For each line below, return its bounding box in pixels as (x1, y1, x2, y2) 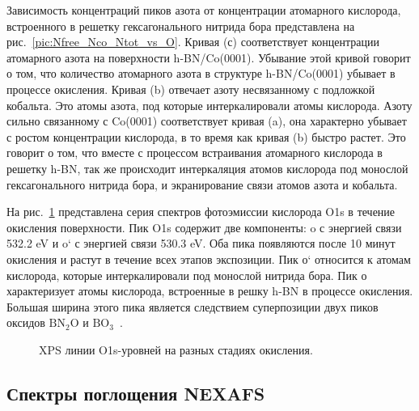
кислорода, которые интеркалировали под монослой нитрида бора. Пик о (6, 266, 367, 283)
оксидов (6, 314, 45, 331)
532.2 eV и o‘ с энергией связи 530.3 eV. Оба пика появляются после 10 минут (6, 235, 396, 252)
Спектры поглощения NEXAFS (6, 380, 265, 405)
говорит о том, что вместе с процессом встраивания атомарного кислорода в (6, 144, 383, 161)
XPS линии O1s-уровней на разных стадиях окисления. (39, 341, 313, 358)
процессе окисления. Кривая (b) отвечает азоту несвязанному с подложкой (6, 80, 375, 97)
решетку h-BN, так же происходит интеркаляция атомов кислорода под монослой (6, 159, 408, 176)
